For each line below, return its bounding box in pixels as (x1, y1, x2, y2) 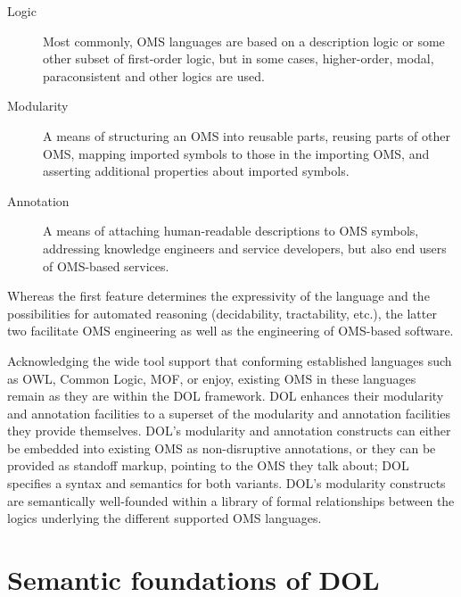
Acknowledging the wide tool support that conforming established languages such (7, 351, 452, 369)
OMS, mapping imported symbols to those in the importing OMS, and (43, 144, 430, 162)
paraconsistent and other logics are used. (43, 66, 265, 85)
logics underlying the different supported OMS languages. (7, 509, 322, 527)
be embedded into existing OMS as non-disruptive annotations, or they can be (7, 438, 436, 457)
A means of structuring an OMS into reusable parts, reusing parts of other (43, 126, 450, 145)
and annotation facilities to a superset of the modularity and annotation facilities (7, 403, 451, 422)
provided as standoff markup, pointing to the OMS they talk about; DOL (7, 456, 409, 475)
